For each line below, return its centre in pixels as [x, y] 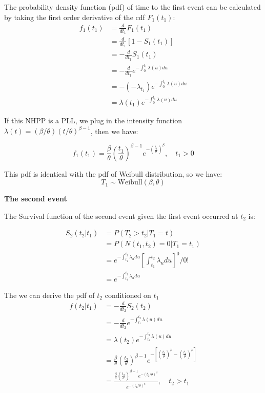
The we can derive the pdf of [49, 295]
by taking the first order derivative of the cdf [75, 17]
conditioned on [128, 295]
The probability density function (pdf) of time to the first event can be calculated [132, 7]
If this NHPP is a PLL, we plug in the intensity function [93, 120]
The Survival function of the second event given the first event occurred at [121, 216]
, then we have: [114, 130]
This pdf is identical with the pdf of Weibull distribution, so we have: [113, 173]
